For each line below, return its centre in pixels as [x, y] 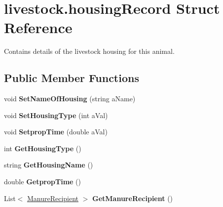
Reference [38, 27]
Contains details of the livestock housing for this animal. [89, 51]
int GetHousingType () [43, 148]
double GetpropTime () [43, 182]
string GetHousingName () [49, 165]
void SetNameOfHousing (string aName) [70, 99]
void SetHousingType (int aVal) [56, 115]
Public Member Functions [72, 78]
